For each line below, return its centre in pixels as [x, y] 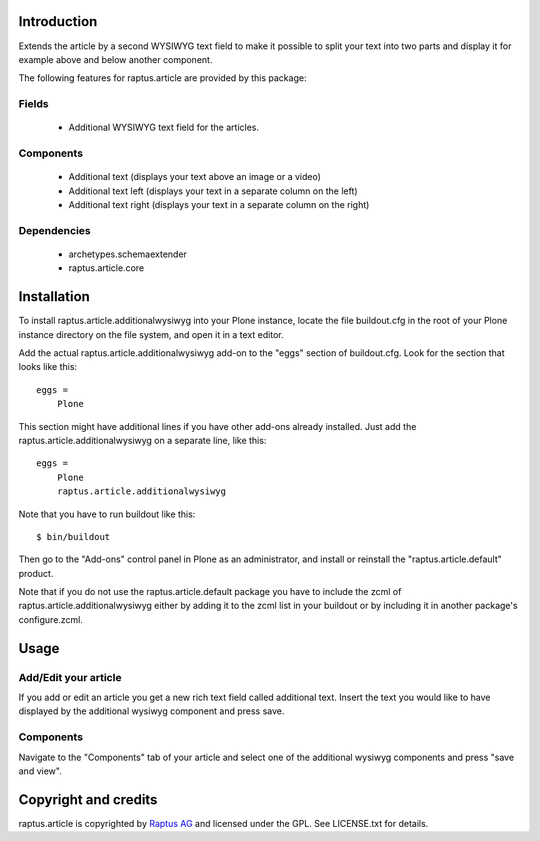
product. [36, 573]
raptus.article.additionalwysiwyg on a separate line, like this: [142, 440]
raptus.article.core [106, 268]
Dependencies [55, 230]
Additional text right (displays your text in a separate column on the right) [219, 204]
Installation [54, 296]
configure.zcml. [51, 619]
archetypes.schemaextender [127, 254]
